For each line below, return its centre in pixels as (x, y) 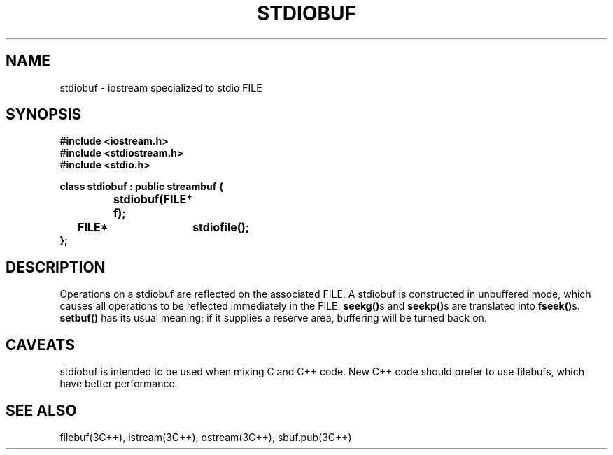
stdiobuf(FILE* (153, 200)
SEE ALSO (41, 410)
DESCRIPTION (56, 267)
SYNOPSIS (44, 115)
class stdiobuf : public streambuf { (142, 187)
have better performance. (119, 384)
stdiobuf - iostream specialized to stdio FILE (161, 87)
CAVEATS (40, 345)
